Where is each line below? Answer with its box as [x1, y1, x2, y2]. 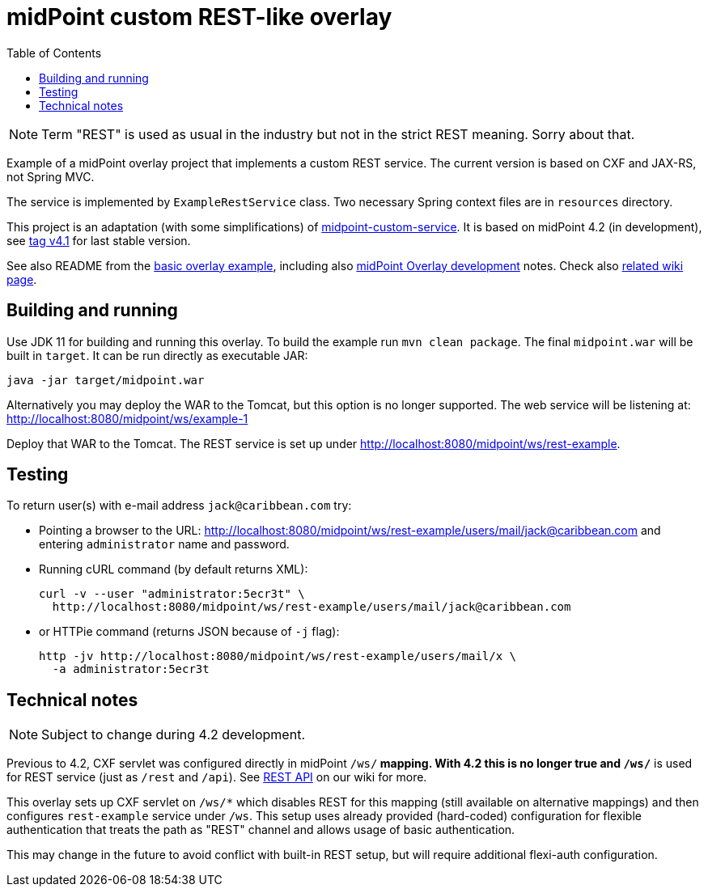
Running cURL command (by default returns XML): [39, 562, 308, 577]
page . [6, 272, 37, 286]
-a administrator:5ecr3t [52, 662, 210, 676]
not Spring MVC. [6, 169, 95, 184]
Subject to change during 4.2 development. [41, 726, 305, 743]
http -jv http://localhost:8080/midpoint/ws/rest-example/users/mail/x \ [39, 650, 517, 663]
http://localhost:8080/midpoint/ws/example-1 [6, 411, 248, 425]
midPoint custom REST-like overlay [6, 3, 392, 31]
